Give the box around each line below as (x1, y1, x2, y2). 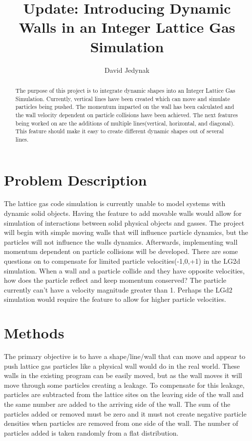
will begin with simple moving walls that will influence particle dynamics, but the (4, 227, 249, 237)
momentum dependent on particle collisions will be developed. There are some (4, 246, 238, 256)
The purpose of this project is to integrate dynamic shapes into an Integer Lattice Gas (15, 86, 235, 94)
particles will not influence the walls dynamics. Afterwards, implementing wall (4, 236, 238, 247)
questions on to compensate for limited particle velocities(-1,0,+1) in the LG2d (4, 255, 240, 266)
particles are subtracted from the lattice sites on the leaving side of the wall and (4, 389, 244, 399)
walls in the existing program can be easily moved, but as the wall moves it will (4, 370, 242, 380)
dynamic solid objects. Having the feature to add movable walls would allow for (4, 208, 242, 218)
